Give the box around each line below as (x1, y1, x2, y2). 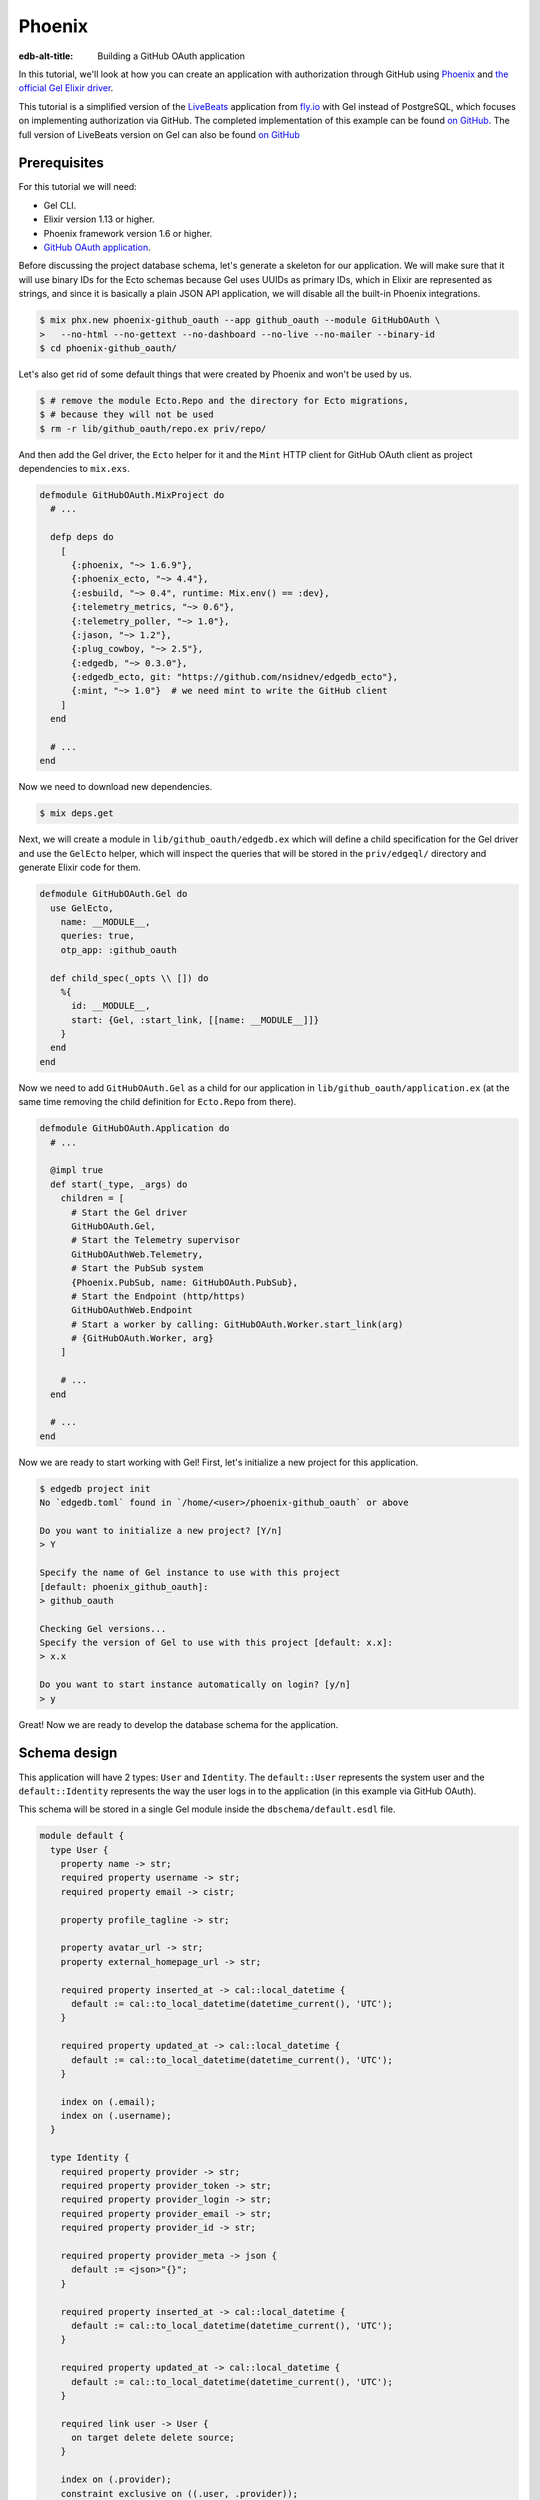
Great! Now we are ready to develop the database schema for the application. (18, 1718, 339, 1730)
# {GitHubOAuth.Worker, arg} (71, 1333, 214, 1344)
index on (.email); (60, 2096, 157, 2107)
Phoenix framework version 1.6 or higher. (43, 227, 213, 239)
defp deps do (50, 531, 114, 543)
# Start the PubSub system (71, 1263, 204, 1274)
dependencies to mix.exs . (18, 463, 130, 475)
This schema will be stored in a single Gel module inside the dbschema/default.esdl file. (18, 1803, 396, 1815)
